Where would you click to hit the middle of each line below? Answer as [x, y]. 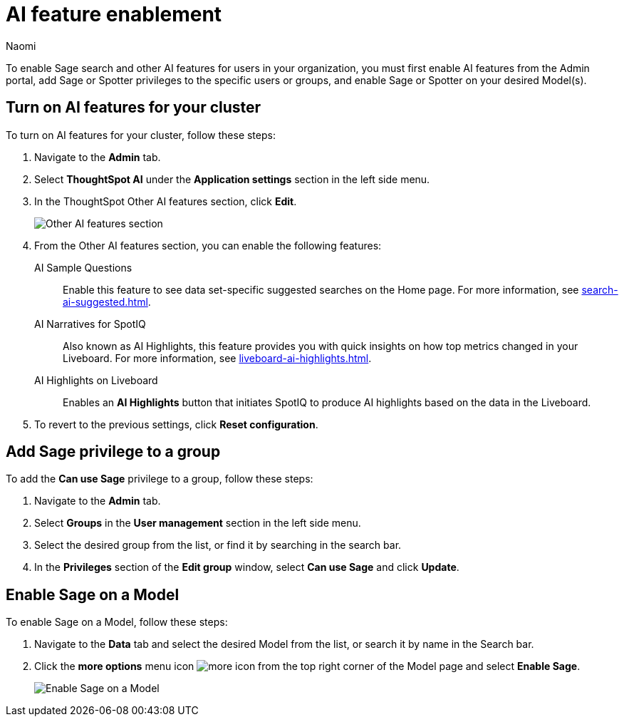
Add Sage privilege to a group [113, 452]
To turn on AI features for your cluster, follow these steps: [141, 135]
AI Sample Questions [83, 267]
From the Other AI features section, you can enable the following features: [208, 245]
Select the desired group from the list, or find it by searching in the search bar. [218, 545]
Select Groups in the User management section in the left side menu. [198, 523]
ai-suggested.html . [107, 301]
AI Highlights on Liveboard [96, 380]
